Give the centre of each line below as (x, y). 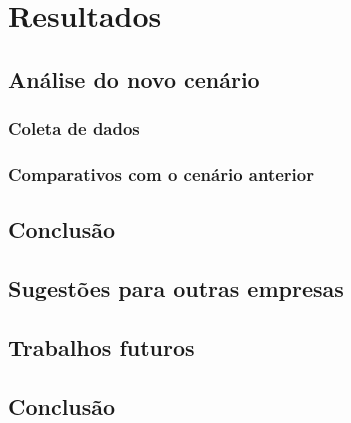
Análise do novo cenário (134, 78)
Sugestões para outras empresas (176, 288)
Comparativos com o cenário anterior (161, 173)
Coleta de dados (74, 128)
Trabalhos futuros (101, 346)
